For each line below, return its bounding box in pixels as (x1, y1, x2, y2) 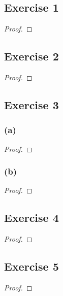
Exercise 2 (4, 48, 59, 64)
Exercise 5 (4, 258, 59, 274)
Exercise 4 (4, 210, 59, 225)
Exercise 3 (4, 96, 59, 112)
